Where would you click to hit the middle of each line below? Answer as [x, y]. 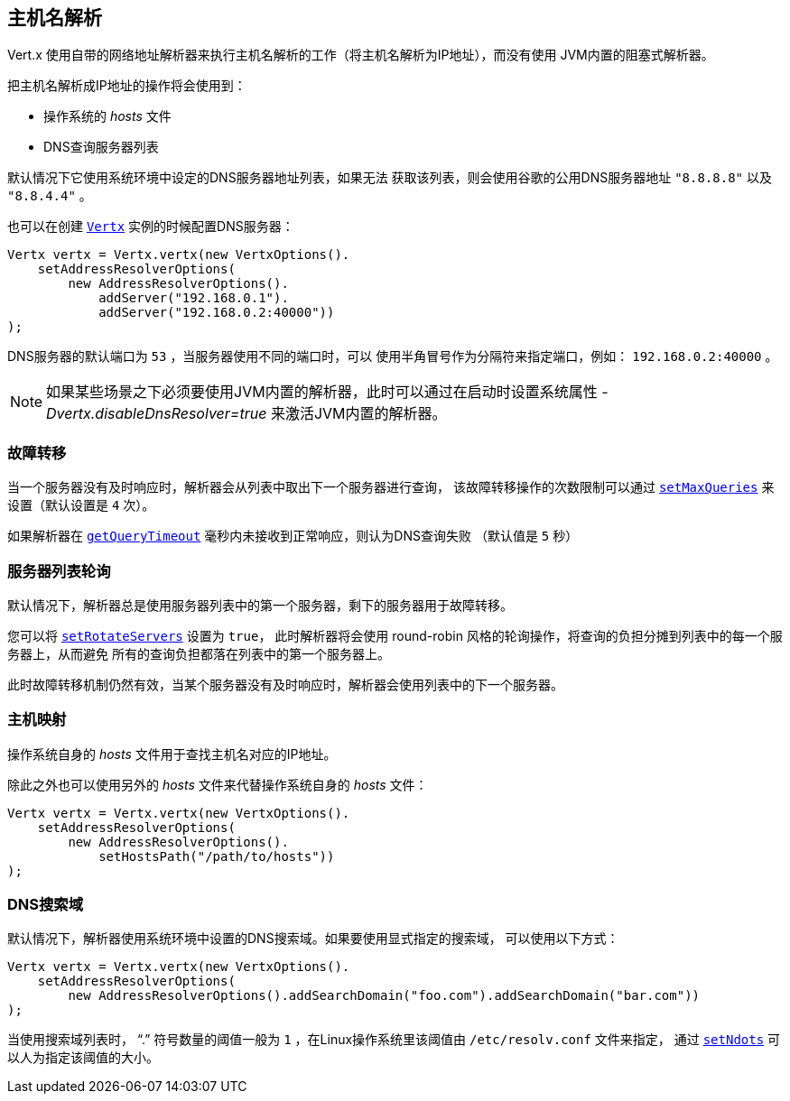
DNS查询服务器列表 [101, 147]
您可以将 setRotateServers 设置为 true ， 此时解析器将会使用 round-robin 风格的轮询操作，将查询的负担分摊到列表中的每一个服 [395, 635]
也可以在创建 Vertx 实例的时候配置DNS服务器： [151, 227]
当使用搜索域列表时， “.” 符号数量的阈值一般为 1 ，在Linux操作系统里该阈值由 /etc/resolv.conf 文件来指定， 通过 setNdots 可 [394, 1040]
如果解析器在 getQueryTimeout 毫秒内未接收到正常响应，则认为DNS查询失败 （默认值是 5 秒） [293, 536]
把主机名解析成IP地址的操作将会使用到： [127, 86]
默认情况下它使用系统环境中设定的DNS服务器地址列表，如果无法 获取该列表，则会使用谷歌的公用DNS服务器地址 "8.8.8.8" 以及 [390, 178]
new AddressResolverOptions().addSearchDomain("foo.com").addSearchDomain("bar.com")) [384, 996]
